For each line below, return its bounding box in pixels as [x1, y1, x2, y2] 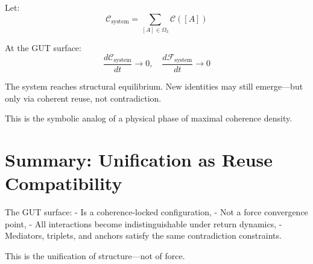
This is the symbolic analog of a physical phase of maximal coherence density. [5, 112, 292, 124]
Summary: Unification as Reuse [5, 147, 273, 171]
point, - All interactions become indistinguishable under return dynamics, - [5, 217, 282, 230]
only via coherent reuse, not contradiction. [5, 91, 162, 104]
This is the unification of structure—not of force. [5, 249, 185, 262]
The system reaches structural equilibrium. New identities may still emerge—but [5, 80, 303, 92]
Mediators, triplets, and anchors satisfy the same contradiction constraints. [5, 229, 282, 242]
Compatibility [5, 171, 122, 195]
